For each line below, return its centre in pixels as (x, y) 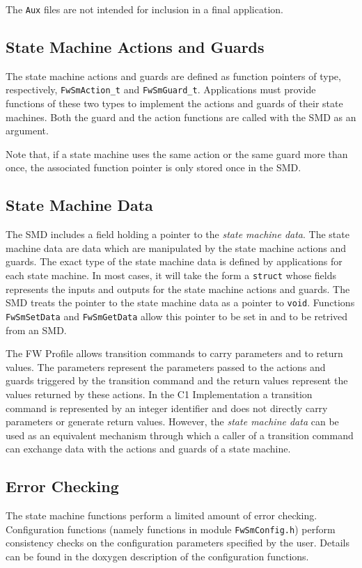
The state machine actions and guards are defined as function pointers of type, (173, 76)
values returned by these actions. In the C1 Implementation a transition (159, 394)
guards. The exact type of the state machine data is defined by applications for (174, 261)
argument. (27, 131)
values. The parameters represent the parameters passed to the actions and (166, 366)
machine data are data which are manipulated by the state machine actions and (176, 247)
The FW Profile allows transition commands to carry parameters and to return (174, 353)
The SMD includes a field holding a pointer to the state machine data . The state (178, 234)
